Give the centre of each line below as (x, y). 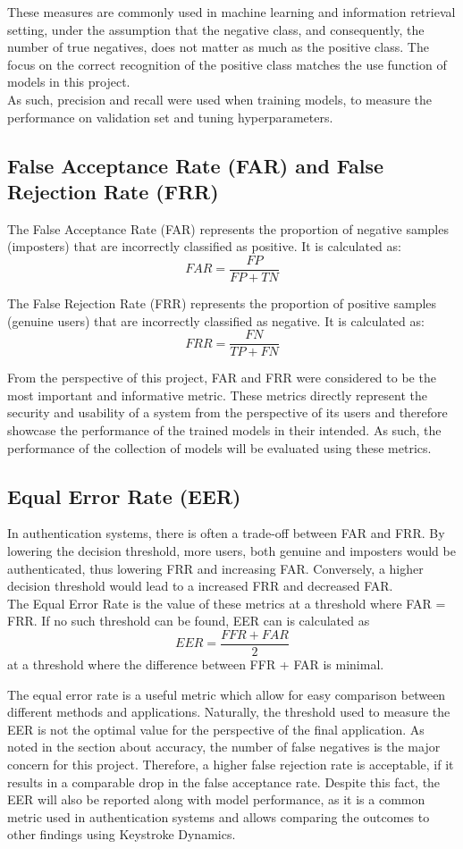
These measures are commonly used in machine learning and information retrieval (231, 12)
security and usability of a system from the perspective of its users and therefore (227, 412)
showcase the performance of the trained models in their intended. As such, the (224, 430)
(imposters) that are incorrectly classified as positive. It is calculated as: (204, 246)
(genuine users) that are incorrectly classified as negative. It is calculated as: (216, 320)
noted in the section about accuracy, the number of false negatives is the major (224, 747)
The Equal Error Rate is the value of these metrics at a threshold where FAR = (227, 603)
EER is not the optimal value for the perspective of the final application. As (216, 729)
